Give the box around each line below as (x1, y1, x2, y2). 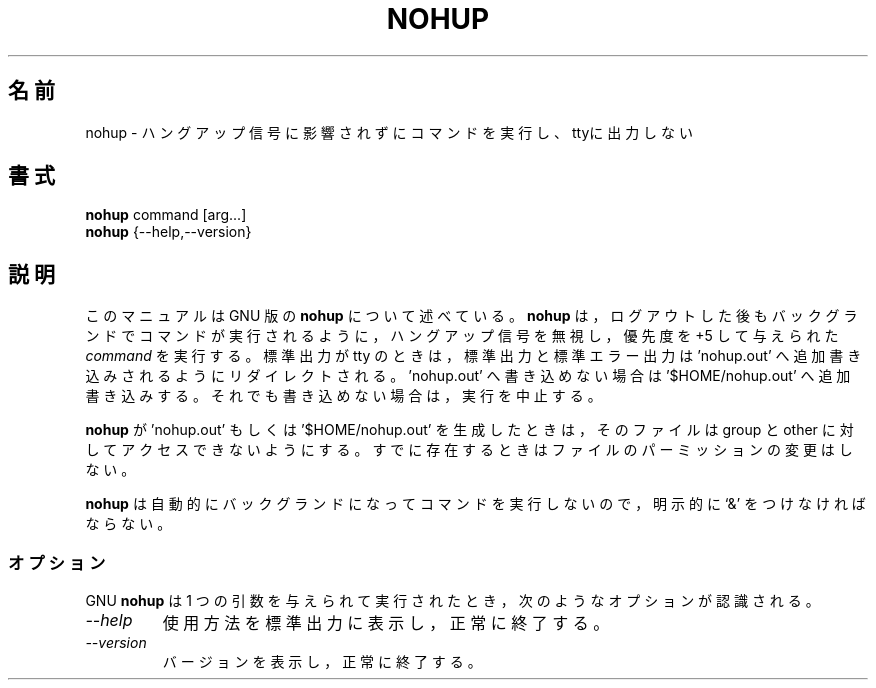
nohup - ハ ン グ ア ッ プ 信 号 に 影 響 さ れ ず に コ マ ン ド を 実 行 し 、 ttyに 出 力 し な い (85, 123, 693, 141)
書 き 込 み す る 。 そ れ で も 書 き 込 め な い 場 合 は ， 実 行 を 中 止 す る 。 (85, 387, 602, 405)
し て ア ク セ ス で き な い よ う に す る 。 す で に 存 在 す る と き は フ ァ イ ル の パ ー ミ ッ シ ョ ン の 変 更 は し (85, 441, 853, 459)
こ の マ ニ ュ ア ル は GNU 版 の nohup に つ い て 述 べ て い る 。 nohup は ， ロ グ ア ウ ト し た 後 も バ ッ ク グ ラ (85, 307, 858, 325)
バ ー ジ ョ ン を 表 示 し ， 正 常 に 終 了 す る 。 (162, 653, 482, 671)
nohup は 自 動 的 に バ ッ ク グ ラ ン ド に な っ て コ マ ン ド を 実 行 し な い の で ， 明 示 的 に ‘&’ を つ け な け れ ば (85, 495, 866, 513)
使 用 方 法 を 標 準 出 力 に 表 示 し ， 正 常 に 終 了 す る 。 (162, 613, 610, 634)
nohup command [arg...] (85, 206, 247, 224)
